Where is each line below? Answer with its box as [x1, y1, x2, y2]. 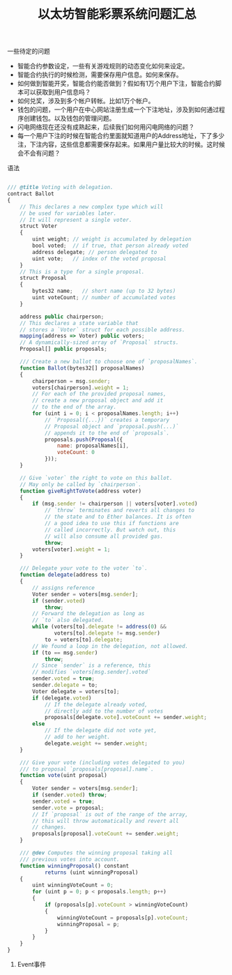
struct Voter [20, 222, 58, 230]
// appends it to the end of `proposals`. [44, 430, 170, 437]
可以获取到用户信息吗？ [23, 88, 91, 96]
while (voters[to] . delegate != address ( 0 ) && [32, 623, 167, 630]
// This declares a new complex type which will [20, 203, 164, 210]
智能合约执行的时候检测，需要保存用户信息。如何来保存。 [17, 70, 183, 79]
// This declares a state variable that [20, 319, 139, 326]
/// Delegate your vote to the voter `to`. [20, 565, 148, 572]
